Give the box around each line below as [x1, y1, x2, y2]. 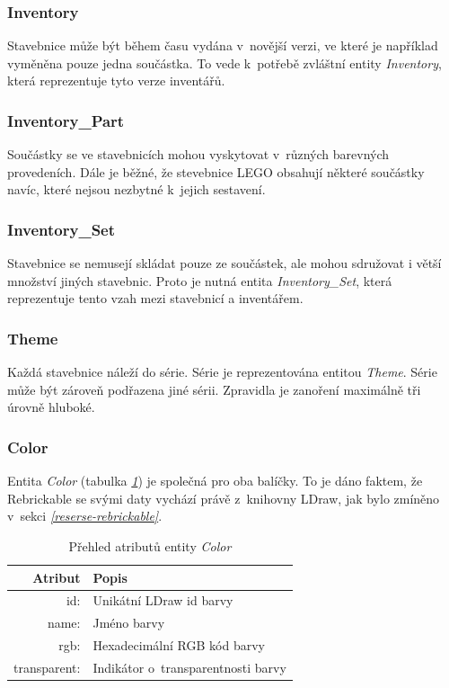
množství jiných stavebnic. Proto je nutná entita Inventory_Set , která [7, 271, 392, 290]
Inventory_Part [7, 109, 125, 131]
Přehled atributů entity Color [68, 537, 232, 555]
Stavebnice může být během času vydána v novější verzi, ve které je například [7, 36, 438, 55]
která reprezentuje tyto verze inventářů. [7, 71, 225, 90]
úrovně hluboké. [7, 398, 95, 416]
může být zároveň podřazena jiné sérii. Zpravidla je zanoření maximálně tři [7, 380, 421, 398]
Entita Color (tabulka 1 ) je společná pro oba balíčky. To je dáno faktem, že [7, 471, 423, 490]
